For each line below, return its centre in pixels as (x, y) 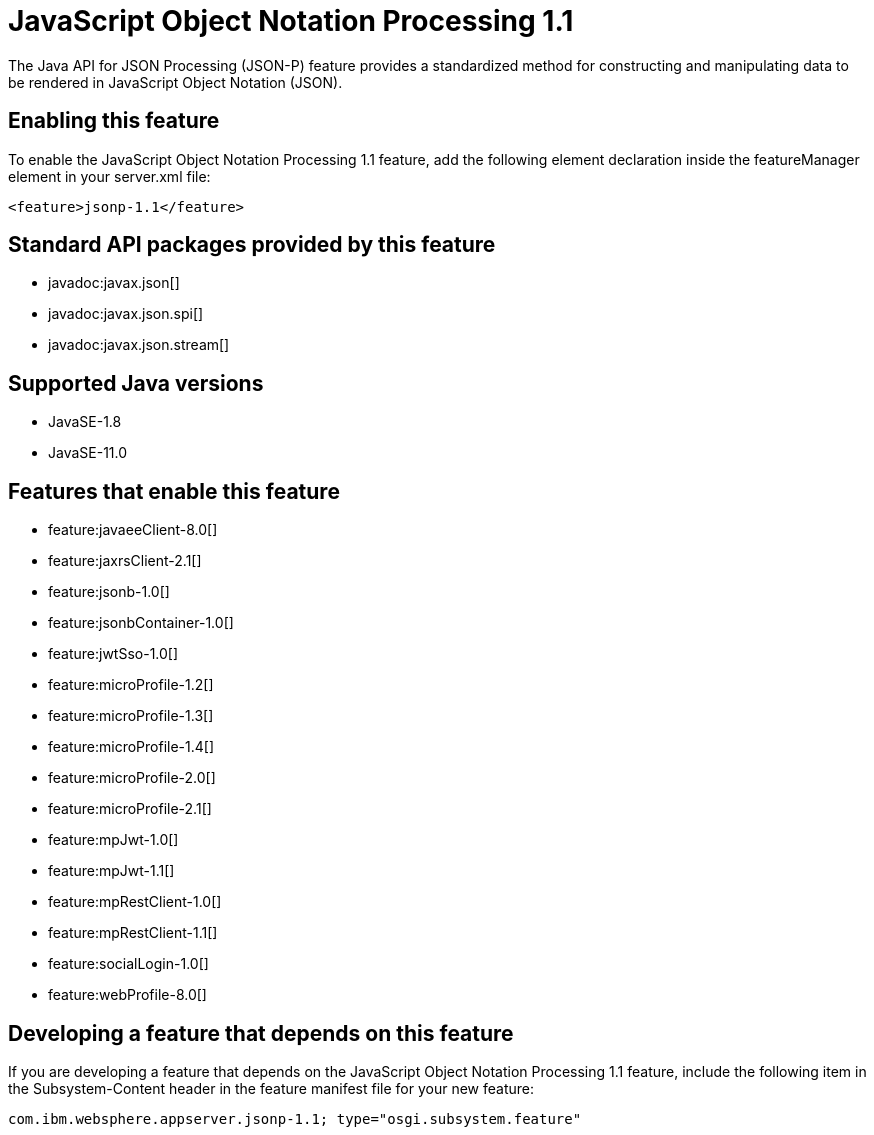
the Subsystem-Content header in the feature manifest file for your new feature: (271, 1088)
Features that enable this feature (174, 491)
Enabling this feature (114, 121)
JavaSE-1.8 (85, 422)
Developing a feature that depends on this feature (261, 1033)
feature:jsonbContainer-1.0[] (141, 623)
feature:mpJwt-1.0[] (113, 840)
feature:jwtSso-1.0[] (113, 654)
